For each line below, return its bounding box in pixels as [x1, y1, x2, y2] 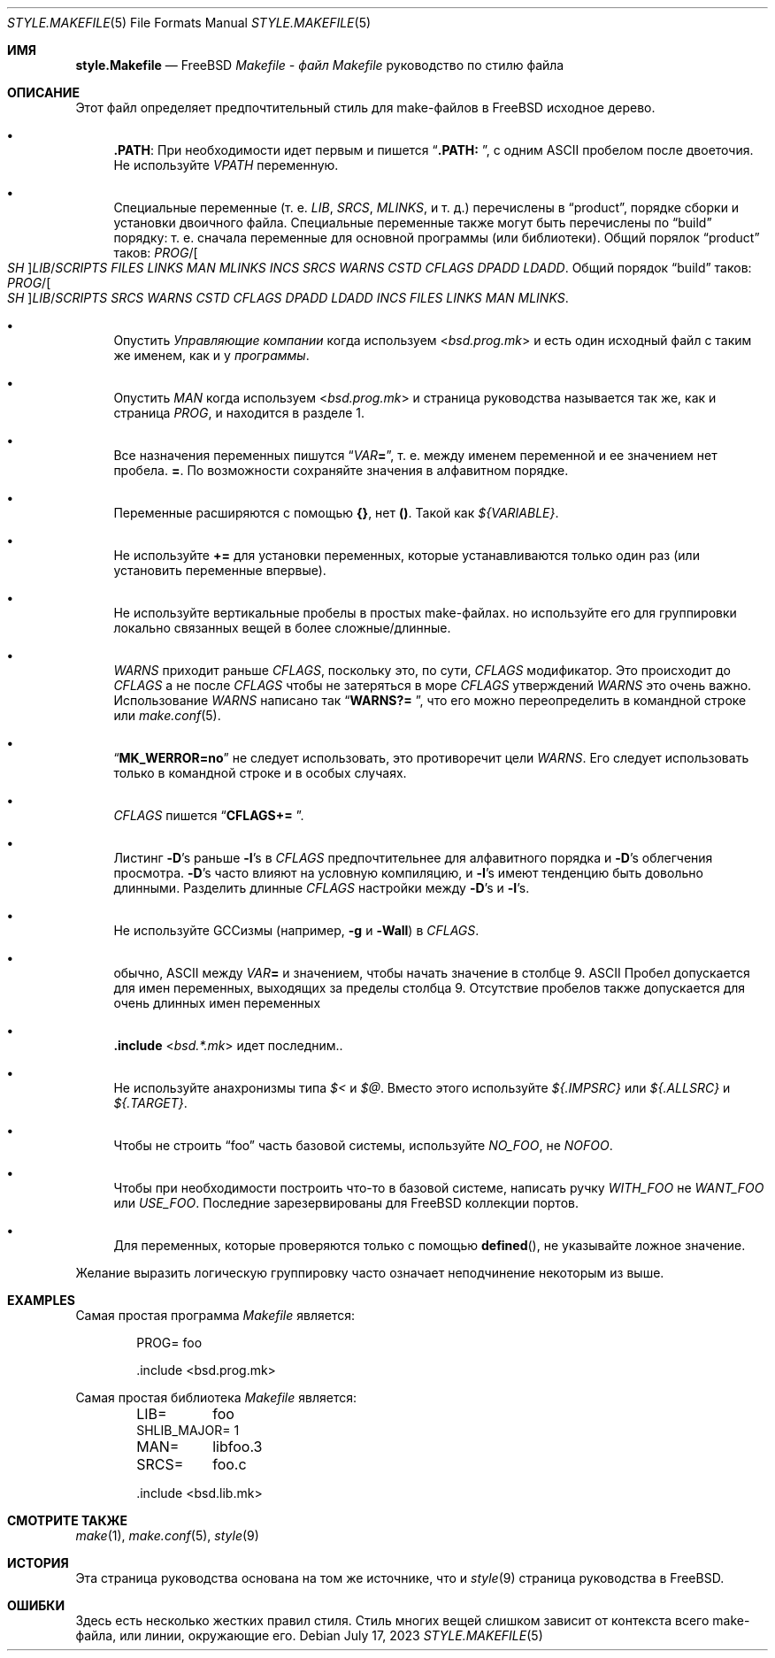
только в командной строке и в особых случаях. [113, 765, 407, 780]
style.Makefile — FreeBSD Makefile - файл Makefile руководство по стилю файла [75, 58, 564, 73]
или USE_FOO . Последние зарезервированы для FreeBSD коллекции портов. [113, 1195, 579, 1210]
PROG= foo [136, 1335, 203, 1350]
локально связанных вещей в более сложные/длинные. [113, 620, 451, 635]
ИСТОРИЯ [7, 1555, 69, 1570]
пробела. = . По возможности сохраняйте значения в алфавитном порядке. [113, 463, 569, 478]
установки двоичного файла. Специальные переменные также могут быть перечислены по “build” [113, 215, 712, 230]
